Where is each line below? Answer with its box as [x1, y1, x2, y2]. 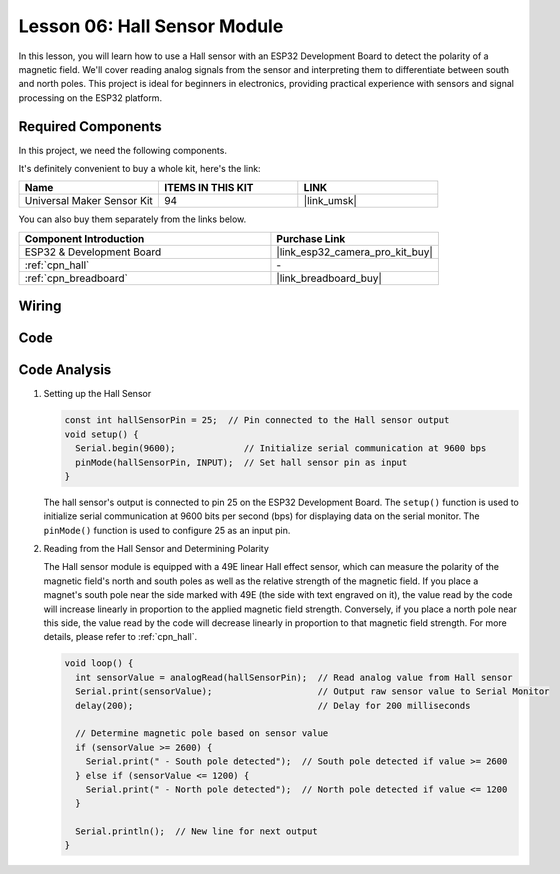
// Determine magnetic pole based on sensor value [75, 728, 329, 739]
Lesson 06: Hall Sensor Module [18, 15, 284, 37]
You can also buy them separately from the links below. [18, 213, 247, 225]
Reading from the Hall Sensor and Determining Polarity [43, 543, 270, 555]
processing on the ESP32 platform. [18, 91, 163, 104]
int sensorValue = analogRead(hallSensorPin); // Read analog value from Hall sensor [75, 671, 514, 683]
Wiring [18, 298, 62, 315]
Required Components [18, 118, 162, 135]
